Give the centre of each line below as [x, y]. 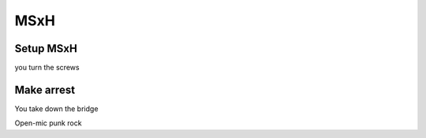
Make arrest [45, 90]
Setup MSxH [46, 48]
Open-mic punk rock [48, 123]
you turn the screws [47, 68]
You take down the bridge [56, 108]
